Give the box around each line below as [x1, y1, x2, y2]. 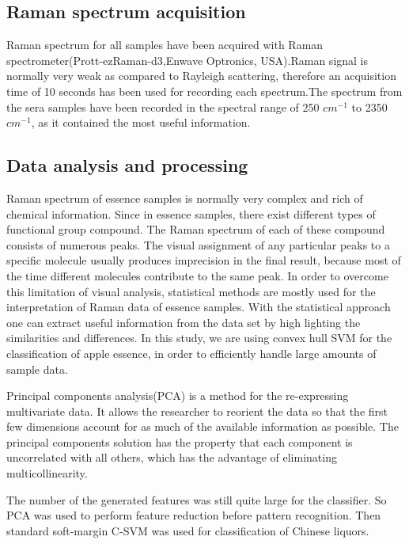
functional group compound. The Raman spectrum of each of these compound [6, 221, 385, 238]
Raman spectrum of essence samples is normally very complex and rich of [6, 189, 363, 206]
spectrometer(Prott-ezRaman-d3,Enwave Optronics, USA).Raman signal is [6, 51, 369, 68]
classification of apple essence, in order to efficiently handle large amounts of [6, 344, 377, 361]
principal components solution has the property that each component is [6, 433, 353, 450]
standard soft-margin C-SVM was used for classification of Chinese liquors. [6, 522, 369, 538]
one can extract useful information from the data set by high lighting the [6, 314, 361, 330]
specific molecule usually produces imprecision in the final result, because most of [6, 252, 401, 268]
